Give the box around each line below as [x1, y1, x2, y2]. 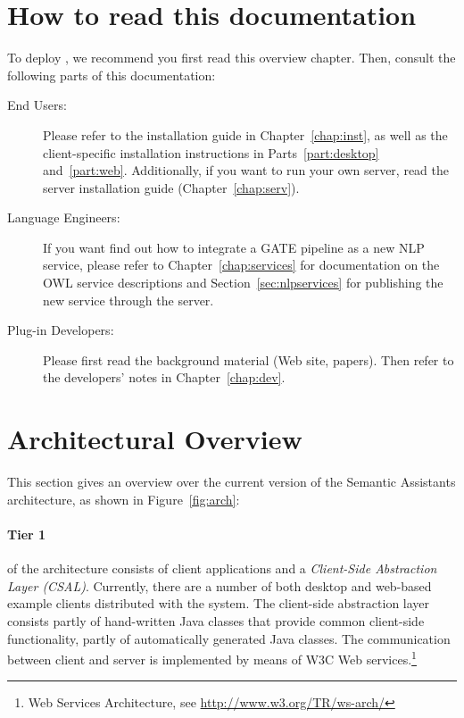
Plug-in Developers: [7, 321, 114, 339]
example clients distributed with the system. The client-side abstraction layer [7, 594, 430, 613]
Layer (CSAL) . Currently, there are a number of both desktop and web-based [7, 576, 432, 595]
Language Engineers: [7, 208, 120, 227]
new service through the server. [43, 290, 214, 309]
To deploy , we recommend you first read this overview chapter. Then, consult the [7, 48, 456, 67]
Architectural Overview [7, 421, 302, 457]
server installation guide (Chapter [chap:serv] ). [43, 178, 300, 196]
